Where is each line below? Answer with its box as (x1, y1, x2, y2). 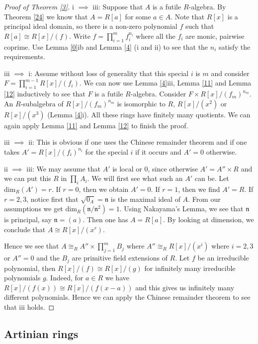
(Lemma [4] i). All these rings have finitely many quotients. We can (47, 109, 251, 119)
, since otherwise (148, 163, 198, 173)
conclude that (4, 224, 46, 234)
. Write (69, 30, 90, 41)
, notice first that (26, 193, 79, 204)
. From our (188, 193, 221, 204)
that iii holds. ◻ (4, 301, 55, 312)
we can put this (4, 173, 51, 183)
